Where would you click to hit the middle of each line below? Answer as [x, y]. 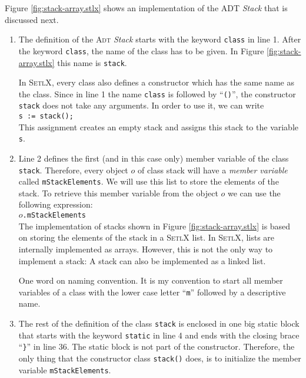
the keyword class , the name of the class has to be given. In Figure [141, 50]
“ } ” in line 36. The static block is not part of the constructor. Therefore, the [157, 346]
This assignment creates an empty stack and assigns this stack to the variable [159, 126]
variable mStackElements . [65, 369]
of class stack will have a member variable [212, 170]
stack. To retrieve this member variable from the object [118, 193]
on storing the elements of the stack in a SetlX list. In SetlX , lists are [147, 237]
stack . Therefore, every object [73, 170]
